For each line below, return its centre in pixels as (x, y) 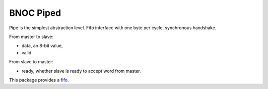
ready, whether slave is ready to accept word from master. (81, 71)
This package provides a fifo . (39, 80)
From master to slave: (31, 37)
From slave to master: (31, 62)
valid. (27, 52)
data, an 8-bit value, (42, 46)
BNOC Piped (35, 13)
